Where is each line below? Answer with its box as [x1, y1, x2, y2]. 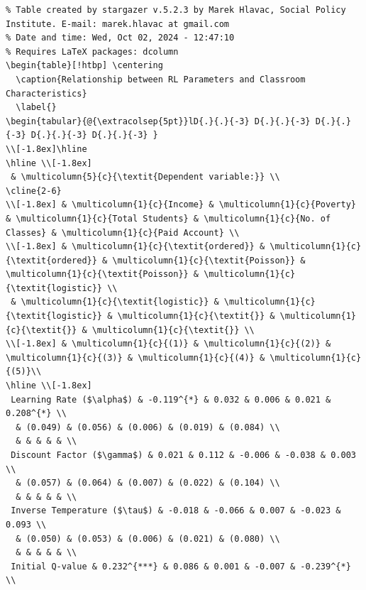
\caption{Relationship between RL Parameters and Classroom [16, 74, 306, 84]
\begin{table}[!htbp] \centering [6, 60, 163, 71]
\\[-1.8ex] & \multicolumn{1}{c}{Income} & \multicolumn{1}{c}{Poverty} [6, 200, 356, 210]
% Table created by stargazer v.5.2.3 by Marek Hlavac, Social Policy [6, 5, 346, 15]
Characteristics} [6, 88, 87, 99]
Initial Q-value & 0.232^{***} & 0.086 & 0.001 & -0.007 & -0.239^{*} [11, 561, 351, 572]
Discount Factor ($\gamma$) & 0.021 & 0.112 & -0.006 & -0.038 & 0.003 [11, 450, 356, 460]
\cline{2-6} [6, 185, 62, 196]
